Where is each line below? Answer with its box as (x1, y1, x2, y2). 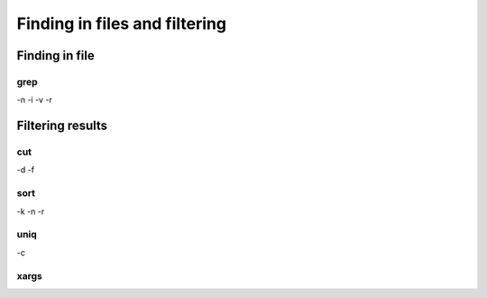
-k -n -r (16, 206, 45, 217)
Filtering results (16, 118, 108, 134)
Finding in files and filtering (16, 14, 227, 33)
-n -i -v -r (16, 95, 53, 106)
